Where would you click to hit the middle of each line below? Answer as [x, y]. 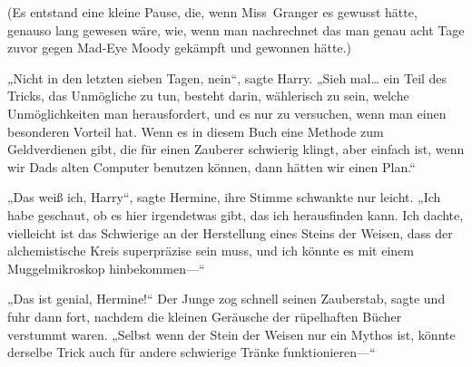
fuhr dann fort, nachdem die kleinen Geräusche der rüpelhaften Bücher [205, 316]
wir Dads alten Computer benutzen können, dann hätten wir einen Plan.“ [211, 166]
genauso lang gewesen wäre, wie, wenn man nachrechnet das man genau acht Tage [236, 29]
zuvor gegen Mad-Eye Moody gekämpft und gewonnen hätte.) [180, 48]
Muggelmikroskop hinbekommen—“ [106, 268]
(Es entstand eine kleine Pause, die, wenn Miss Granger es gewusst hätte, [212, 12]
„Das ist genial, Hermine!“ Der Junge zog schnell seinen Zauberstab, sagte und [226, 299]
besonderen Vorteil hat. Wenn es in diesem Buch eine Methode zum [196, 131]
